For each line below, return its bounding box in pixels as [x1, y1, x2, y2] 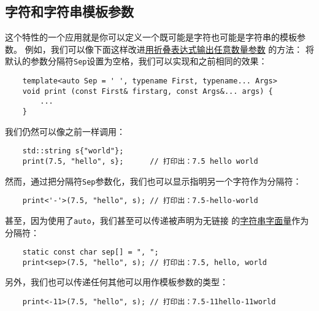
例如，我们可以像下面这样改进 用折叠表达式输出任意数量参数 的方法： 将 [25, 42, 314, 55]
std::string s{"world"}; [22, 147, 124, 156]
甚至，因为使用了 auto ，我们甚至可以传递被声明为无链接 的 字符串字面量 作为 [5, 213, 309, 226]
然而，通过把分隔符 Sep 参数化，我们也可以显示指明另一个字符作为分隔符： [5, 174, 302, 187]
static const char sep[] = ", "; [22, 248, 159, 257]
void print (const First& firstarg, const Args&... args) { [22, 86, 273, 96]
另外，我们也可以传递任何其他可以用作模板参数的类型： [5, 275, 228, 288]
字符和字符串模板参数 [5, 2, 134, 21]
